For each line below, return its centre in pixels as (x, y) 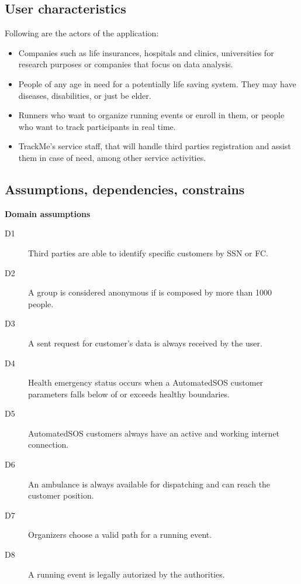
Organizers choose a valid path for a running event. (120, 535)
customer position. (61, 495)
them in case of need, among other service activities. (112, 157)
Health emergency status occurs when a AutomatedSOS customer (146, 382)
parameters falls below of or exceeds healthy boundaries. (129, 394)
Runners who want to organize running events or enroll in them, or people (151, 115)
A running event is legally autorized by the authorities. (127, 574)
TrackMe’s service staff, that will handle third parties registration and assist (155, 146)
